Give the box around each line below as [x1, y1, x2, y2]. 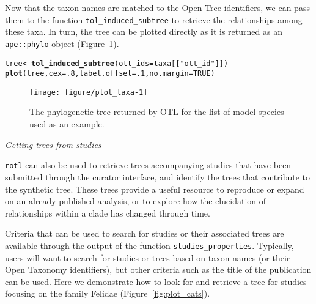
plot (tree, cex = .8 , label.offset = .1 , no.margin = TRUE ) [5, 69, 215, 78]
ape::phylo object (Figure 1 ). [5, 37, 119, 50]
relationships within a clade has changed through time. [5, 206, 210, 219]
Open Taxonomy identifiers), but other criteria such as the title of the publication [5, 263, 312, 276]
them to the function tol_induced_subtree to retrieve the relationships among [5, 13, 303, 26]
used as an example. [29, 117, 105, 130]
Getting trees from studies [5, 138, 101, 150]
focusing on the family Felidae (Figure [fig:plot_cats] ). [5, 287, 210, 300]
